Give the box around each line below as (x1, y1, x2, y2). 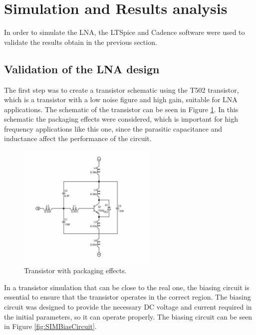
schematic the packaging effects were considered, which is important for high (4, 114, 239, 124)
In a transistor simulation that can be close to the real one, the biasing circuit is (4, 282, 250, 292)
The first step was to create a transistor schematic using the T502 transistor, (4, 84, 239, 95)
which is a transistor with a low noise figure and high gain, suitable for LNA (4, 94, 238, 105)
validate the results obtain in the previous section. (4, 36, 157, 47)
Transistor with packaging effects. (24, 265, 127, 276)
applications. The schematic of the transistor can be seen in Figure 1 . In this (4, 104, 239, 114)
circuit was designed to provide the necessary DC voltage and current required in (4, 302, 252, 312)
